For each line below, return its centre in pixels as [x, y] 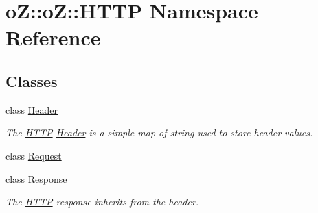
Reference [53, 37]
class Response [36, 178]
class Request [34, 155]
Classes [32, 80]
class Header [32, 109]
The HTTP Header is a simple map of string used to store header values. [159, 133]
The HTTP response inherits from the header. [102, 202]
